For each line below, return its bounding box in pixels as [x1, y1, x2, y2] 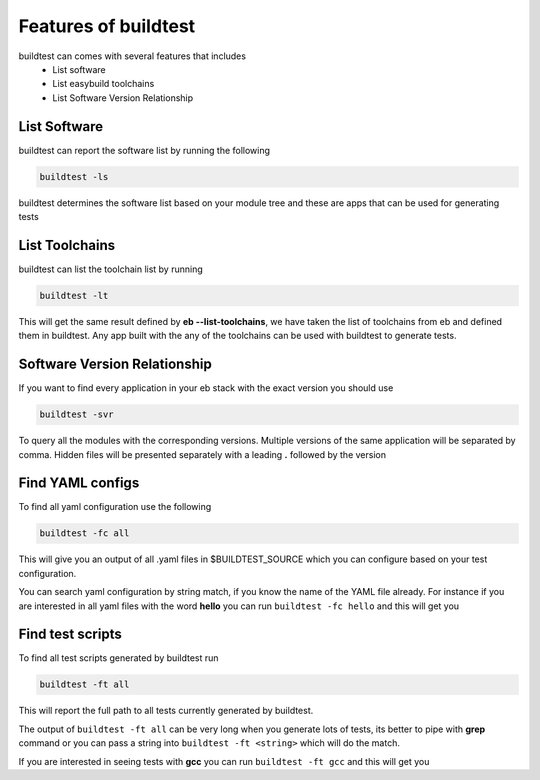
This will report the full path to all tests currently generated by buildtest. [18, 705, 314, 717]
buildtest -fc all [39, 528, 130, 539]
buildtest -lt [39, 290, 109, 301]
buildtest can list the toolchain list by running [18, 263, 204, 275]
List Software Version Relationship [52, 91, 194, 104]
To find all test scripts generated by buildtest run [18, 652, 219, 664]
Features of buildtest [18, 15, 196, 37]
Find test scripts [18, 626, 122, 643]
